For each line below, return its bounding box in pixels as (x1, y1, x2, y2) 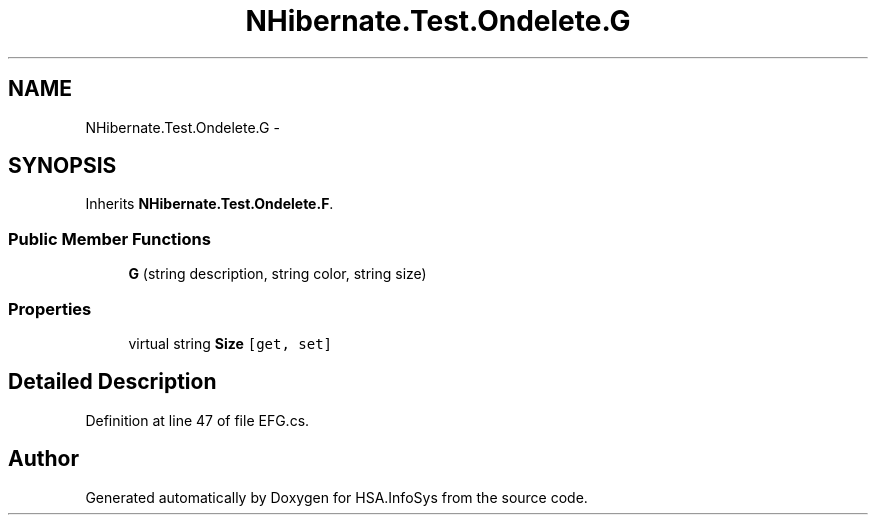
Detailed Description (8, 369, 217, 395)
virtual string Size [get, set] (128, 334, 333, 352)
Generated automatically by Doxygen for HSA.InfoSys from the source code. (85, 488, 588, 506)
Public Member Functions (8, 228, 211, 249)
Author (8, 446, 79, 472)
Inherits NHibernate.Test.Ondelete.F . (85, 195, 334, 213)
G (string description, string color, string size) (128, 265, 427, 283)
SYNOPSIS (8, 153, 117, 179)
